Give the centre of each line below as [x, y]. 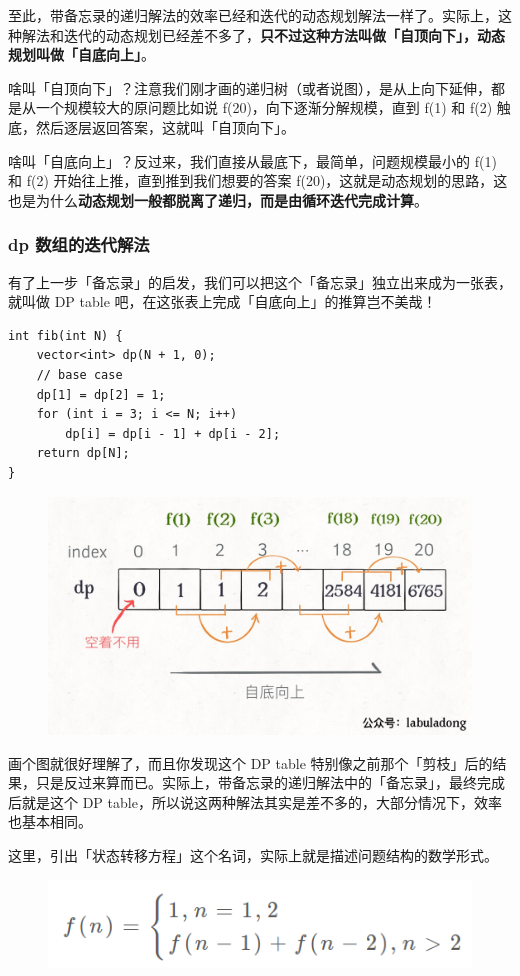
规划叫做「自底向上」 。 [81, 54]
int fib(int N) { [65, 335]
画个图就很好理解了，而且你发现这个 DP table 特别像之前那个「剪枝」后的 [250, 762]
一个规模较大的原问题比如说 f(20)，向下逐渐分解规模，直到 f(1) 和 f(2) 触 [273, 107]
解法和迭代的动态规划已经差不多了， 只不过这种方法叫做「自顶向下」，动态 [263, 34]
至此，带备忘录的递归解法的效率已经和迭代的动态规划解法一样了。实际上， [253, 15]
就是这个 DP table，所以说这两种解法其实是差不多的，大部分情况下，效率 [261, 801]
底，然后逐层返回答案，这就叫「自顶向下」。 [151, 126]
